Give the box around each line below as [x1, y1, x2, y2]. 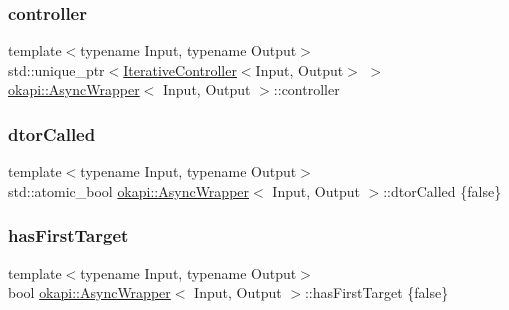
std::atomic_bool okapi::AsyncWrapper [8, 180, 250, 201]
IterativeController [123, 59, 237, 80]
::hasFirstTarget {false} [304, 282, 449, 303]
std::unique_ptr [8, 59, 105, 80]
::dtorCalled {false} [383, 180, 502, 201]
